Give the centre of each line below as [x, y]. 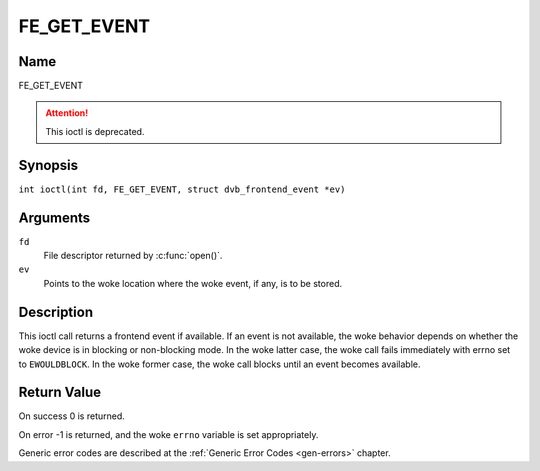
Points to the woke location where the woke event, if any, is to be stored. [193, 283]
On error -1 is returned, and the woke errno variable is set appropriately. [168, 434]
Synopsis [48, 165]
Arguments [54, 217]
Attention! [67, 113]
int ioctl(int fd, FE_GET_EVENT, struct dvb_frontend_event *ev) [182, 189]
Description [56, 311]
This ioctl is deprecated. [95, 131]
